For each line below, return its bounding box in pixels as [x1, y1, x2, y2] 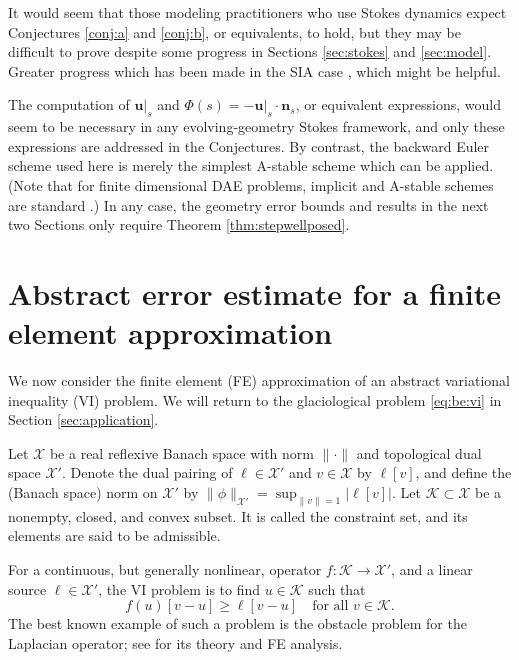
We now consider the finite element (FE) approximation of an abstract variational [8, 370, 510, 391]
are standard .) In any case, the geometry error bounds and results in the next [8, 194, 489, 215]
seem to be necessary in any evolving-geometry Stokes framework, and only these [8, 116, 505, 137]
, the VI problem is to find [98, 578, 261, 599]
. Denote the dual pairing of [61, 462, 233, 483]
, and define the [415, 462, 512, 483]
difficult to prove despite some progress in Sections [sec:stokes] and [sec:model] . [8, 41, 492, 62]
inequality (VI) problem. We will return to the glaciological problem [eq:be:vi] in [8, 389, 502, 410]
